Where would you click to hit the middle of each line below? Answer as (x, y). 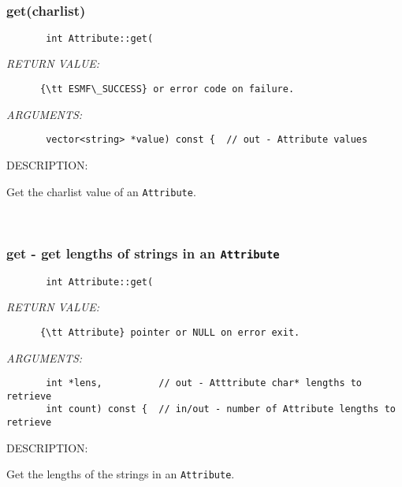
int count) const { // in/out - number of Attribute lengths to (221, 409)
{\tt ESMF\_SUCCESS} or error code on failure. (167, 89)
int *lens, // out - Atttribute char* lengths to (204, 383)
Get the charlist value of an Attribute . (101, 191)
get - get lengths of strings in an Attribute (143, 253)
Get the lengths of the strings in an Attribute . (121, 474)
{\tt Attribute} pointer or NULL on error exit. (170, 332)
